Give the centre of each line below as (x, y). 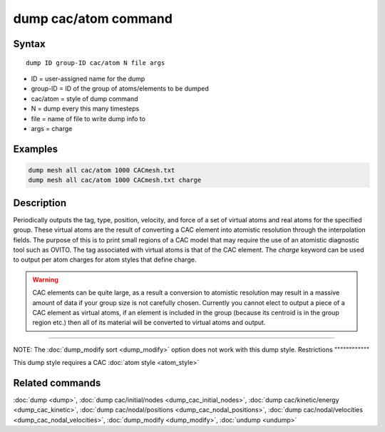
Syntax (29, 44)
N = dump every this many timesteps (85, 109)
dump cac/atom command (93, 19)
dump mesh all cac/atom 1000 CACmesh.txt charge (115, 180)
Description (40, 203)
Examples (36, 149)
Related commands (57, 382)
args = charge (52, 128)
